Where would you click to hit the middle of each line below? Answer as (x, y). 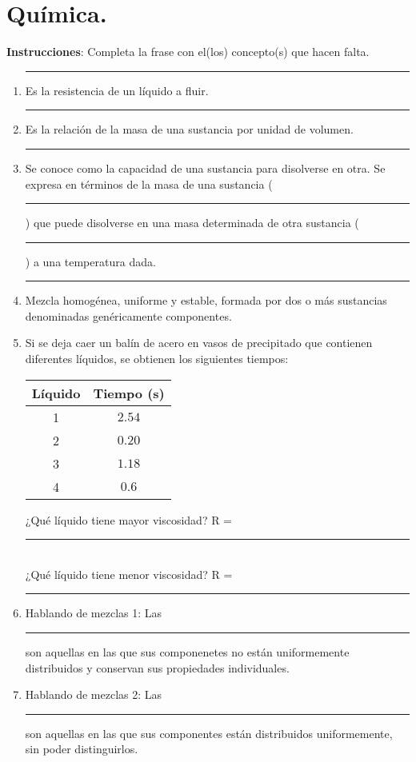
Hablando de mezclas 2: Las (94, 694)
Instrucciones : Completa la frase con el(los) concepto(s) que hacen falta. (188, 52)
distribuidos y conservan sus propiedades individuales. (157, 667)
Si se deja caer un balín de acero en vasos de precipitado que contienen (199, 343)
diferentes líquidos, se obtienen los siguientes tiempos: (157, 359)
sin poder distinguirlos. (82, 749)
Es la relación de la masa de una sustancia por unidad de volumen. (189, 129)
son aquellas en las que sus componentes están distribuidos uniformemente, (209, 733)
